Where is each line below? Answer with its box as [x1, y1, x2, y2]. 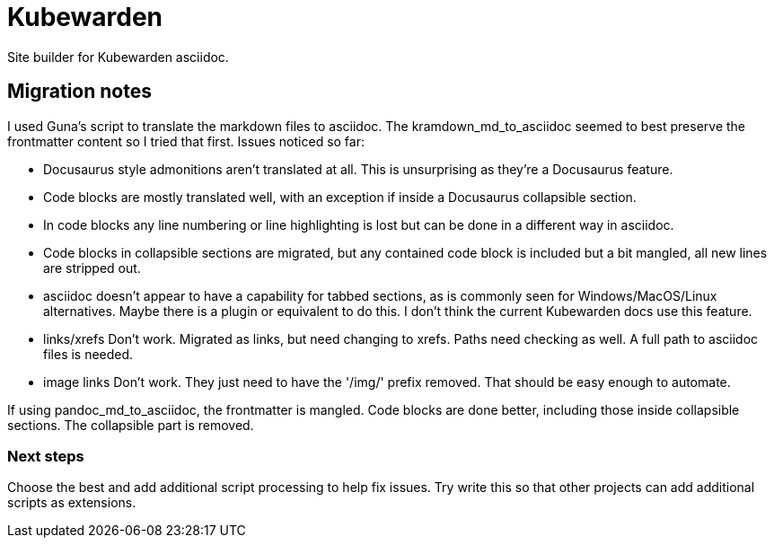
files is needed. [43, 346, 134, 362]
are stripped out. [43, 259, 141, 276]
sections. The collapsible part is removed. [7, 417, 254, 433]
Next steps [7, 446, 84, 465]
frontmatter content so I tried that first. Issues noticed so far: [7, 133, 365, 149]
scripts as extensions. [7, 495, 136, 511]
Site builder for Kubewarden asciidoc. [7, 48, 229, 65]
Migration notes [7, 80, 152, 103]
